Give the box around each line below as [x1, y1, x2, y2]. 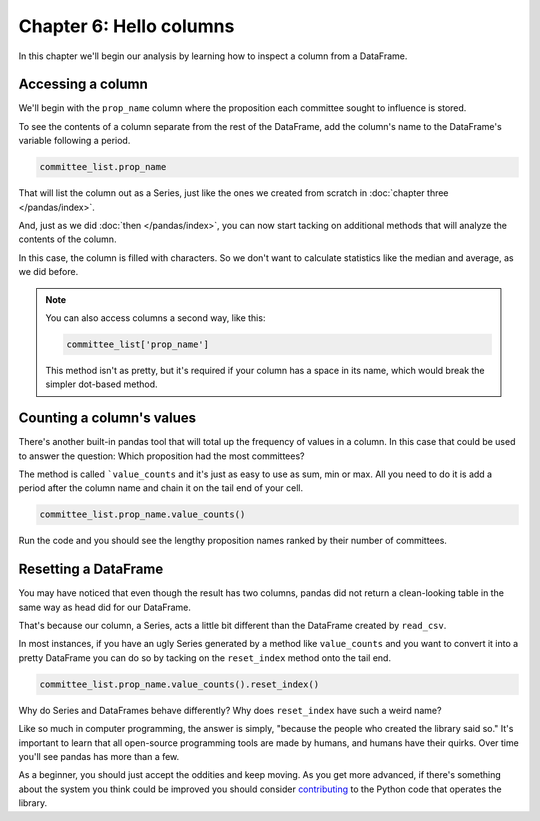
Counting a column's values [18, 410, 197, 427]
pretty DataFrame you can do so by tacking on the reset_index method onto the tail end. [18, 651, 392, 664]
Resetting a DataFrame [18, 561, 164, 578]
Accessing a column [18, 76, 149, 93]
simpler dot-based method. [45, 378, 159, 390]
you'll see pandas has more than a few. [18, 750, 180, 762]
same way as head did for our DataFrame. [18, 601, 192, 613]
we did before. [18, 266, 79, 278]
